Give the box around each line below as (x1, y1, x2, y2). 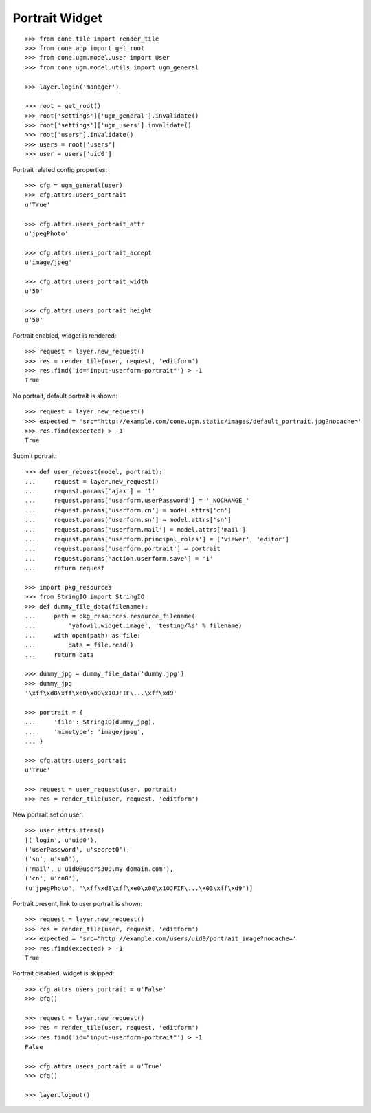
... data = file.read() (25, 641, 134, 649)
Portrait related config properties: (12, 165, 108, 173)
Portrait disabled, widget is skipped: (12, 969, 115, 977)
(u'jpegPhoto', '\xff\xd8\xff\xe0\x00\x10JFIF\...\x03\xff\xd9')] (25, 884, 254, 892)
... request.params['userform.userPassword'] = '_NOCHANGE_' (25, 497, 250, 505)
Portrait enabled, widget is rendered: (12, 331, 117, 340)
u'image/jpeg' (25, 259, 72, 266)
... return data (25, 651, 94, 658)
